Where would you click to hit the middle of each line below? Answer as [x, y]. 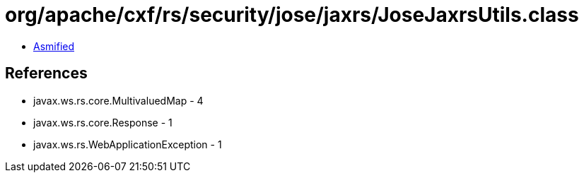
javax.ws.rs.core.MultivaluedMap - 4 [118, 100]
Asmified [54, 46]
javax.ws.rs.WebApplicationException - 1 [128, 144]
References [46, 73]
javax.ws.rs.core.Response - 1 [103, 122]
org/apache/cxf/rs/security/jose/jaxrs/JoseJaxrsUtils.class [292, 15]
